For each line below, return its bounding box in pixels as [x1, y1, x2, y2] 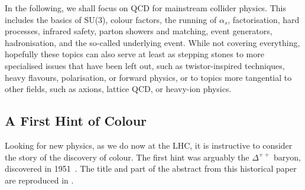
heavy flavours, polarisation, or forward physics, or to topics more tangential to [5, 71, 292, 83]
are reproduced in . [5, 173, 74, 186]
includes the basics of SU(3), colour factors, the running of [5, 13, 217, 25]
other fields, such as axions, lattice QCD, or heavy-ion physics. [5, 83, 232, 95]
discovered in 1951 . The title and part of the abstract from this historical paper [5, 162, 297, 175]
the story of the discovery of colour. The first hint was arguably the [5, 150, 249, 163]
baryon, [273, 150, 301, 163]
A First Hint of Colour [5, 112, 147, 130]
